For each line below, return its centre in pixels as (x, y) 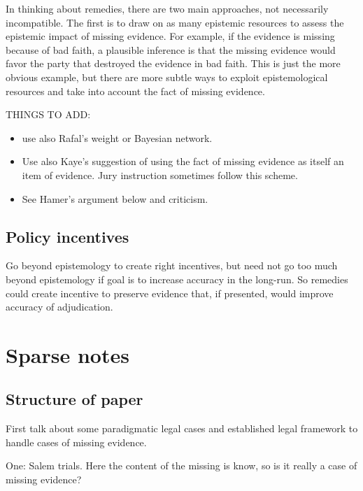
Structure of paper (74, 399)
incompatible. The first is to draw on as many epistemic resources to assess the (175, 22)
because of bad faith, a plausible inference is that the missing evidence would (171, 49)
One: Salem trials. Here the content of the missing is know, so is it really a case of (181, 465)
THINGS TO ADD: (48, 114)
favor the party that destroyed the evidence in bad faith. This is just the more (173, 63)
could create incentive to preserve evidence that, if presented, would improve (170, 293)
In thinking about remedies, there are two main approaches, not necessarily (167, 8)
